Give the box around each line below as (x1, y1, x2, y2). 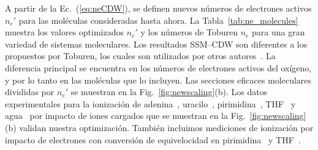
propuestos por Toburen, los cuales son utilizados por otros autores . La (5, 49, 276, 62)
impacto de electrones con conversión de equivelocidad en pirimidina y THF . (5, 133, 301, 146)
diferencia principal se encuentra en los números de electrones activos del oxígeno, (5, 61, 312, 74)
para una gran (252, 26, 305, 38)
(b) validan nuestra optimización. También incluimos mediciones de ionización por (5, 121, 314, 134)
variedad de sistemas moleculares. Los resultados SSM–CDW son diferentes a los (5, 37, 308, 50)
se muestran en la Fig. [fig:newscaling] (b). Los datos (70, 85, 268, 98)
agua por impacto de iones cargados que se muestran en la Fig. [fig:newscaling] (5, 109, 306, 122)
